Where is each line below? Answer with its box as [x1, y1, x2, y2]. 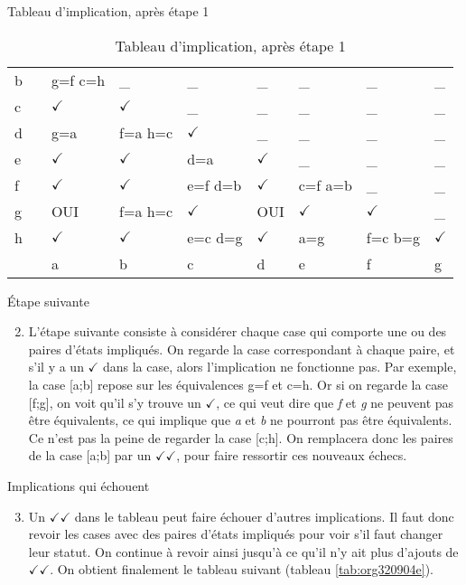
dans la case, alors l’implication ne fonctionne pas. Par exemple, [102, 357, 457, 376]
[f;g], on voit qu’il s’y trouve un [28, 392, 201, 411]
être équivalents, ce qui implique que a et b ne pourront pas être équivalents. [28, 410, 452, 429]
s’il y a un [28, 357, 84, 376]
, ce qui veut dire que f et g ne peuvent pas [216, 392, 454, 411]
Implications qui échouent [7, 476, 150, 495]
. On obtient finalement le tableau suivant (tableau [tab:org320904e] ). [50, 560, 433, 579]
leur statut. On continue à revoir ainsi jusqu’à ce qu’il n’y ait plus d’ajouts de [28, 542, 459, 561]
